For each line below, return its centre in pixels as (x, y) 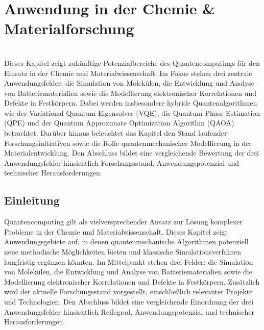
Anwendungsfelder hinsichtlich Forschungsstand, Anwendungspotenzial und (122, 162)
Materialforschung (69, 28)
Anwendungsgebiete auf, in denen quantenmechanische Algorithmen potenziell (126, 242)
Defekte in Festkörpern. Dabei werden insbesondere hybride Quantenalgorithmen (131, 103)
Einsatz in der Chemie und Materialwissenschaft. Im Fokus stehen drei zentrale (128, 73)
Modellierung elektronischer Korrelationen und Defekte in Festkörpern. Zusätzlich (132, 281)
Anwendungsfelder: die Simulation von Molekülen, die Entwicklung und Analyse (129, 83)
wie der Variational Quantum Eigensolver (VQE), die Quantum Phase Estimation (132, 112)
